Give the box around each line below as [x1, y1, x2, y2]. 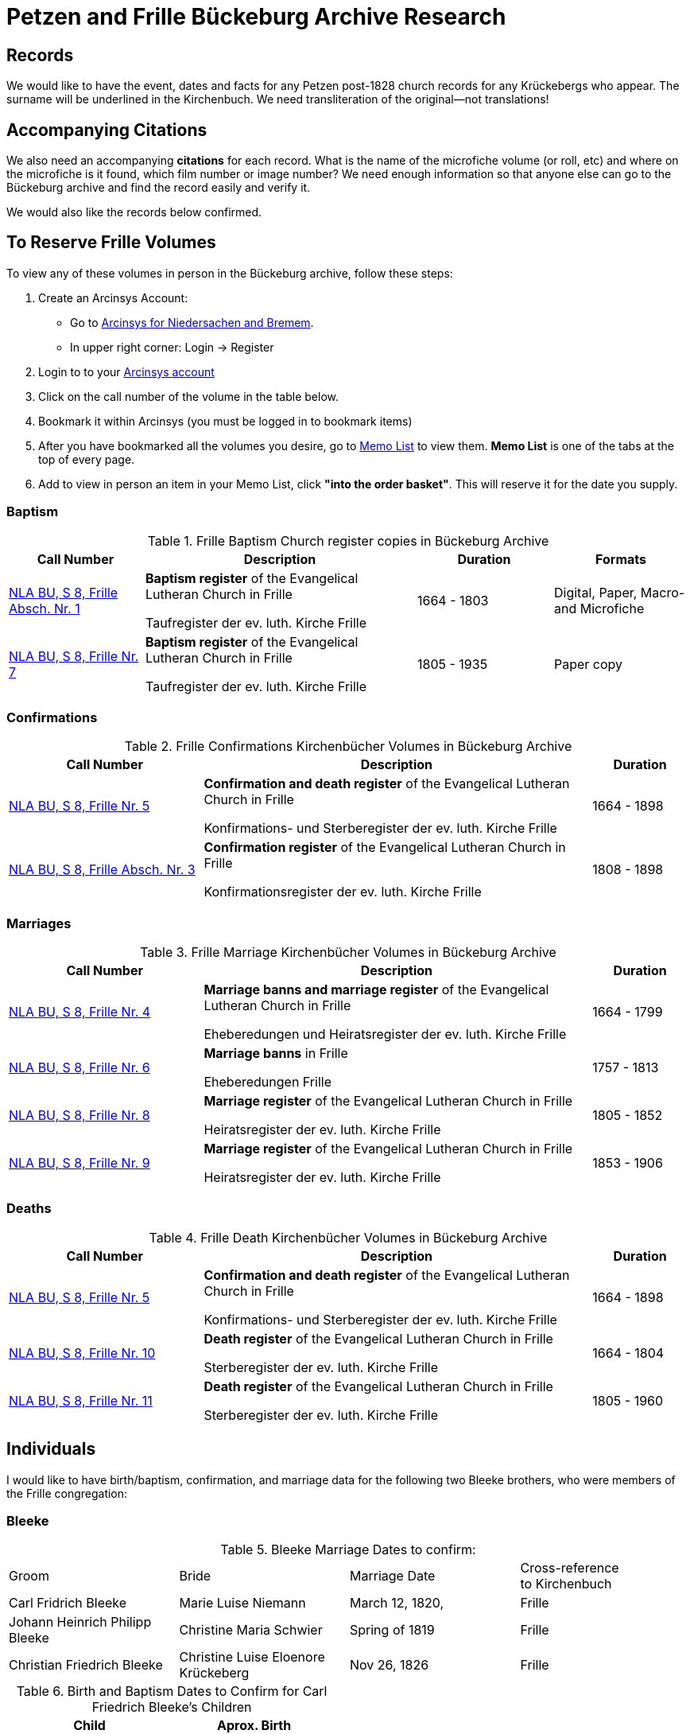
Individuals [6, 1439, 96, 1460]
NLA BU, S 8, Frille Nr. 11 [9, 1392, 153, 1409]
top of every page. [38, 452, 135, 466]
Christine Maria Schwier [179, 1622, 323, 1639]
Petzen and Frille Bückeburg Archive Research [6, 3, 506, 30]
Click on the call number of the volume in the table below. [38, 389, 339, 403]
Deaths [6, 1200, 52, 1217]
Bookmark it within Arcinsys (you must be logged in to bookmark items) [38, 414, 413, 428]
